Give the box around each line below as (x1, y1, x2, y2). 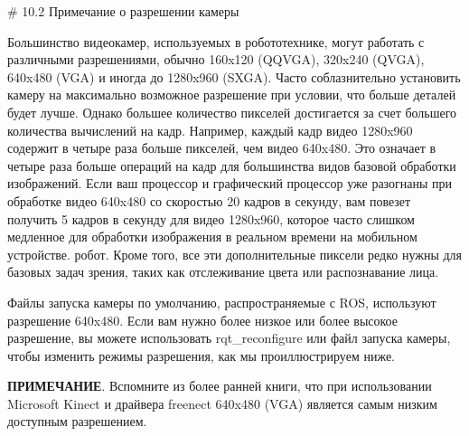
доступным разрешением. (7, 412, 147, 431)
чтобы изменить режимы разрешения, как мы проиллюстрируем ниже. (7, 346, 395, 365)
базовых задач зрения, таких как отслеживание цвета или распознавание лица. (7, 262, 439, 281)
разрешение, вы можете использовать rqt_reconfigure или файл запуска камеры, (7, 328, 451, 347)
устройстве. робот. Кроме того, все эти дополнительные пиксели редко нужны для (7, 244, 463, 263)
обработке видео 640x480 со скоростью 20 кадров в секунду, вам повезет (7, 191, 411, 210)
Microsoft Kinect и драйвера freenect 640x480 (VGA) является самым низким (7, 393, 437, 412)
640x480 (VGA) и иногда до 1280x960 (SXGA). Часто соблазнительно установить (7, 67, 461, 86)
